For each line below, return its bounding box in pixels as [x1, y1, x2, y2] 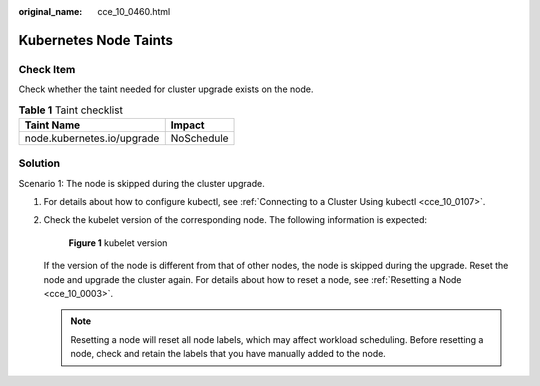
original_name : [18, 6, 83, 17]
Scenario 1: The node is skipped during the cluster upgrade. [18, 177, 265, 189]
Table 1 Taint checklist [18, 103, 124, 117]
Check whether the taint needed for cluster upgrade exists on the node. [18, 83, 314, 95]
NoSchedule [170, 131, 229, 145]
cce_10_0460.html [97, 6, 171, 17]
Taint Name [24, 118, 81, 132]
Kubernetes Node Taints [18, 31, 174, 49]
